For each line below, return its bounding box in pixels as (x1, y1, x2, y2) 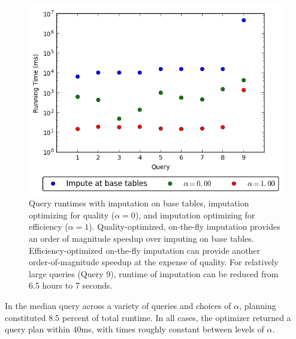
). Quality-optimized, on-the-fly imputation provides (89, 220, 280, 233)
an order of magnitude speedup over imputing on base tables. (29, 232, 254, 245)
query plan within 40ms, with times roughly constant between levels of (5, 323, 264, 335)
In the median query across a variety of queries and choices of (5, 299, 231, 312)
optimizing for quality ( (29, 208, 115, 221)
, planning (239, 299, 276, 312)
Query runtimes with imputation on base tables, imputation (29, 197, 249, 209)
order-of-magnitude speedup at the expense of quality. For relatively (29, 256, 279, 268)
